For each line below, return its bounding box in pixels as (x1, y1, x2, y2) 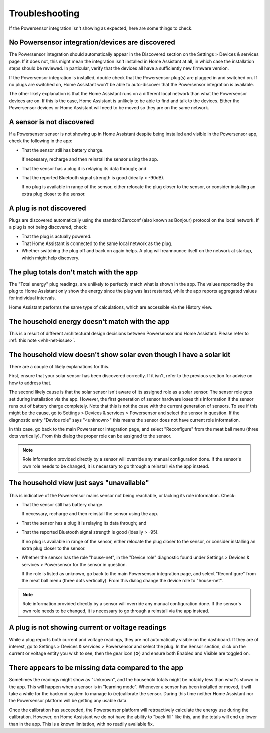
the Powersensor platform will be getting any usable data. (9, 698, 128, 704)
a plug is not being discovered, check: (9, 224, 88, 230)
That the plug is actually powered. (21, 233, 92, 239)
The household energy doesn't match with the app (9, 317, 170, 326)
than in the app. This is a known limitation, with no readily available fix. (9, 721, 154, 727)
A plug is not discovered (9, 204, 86, 212)
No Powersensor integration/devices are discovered (9, 38, 176, 47)
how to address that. (9, 380, 52, 386)
